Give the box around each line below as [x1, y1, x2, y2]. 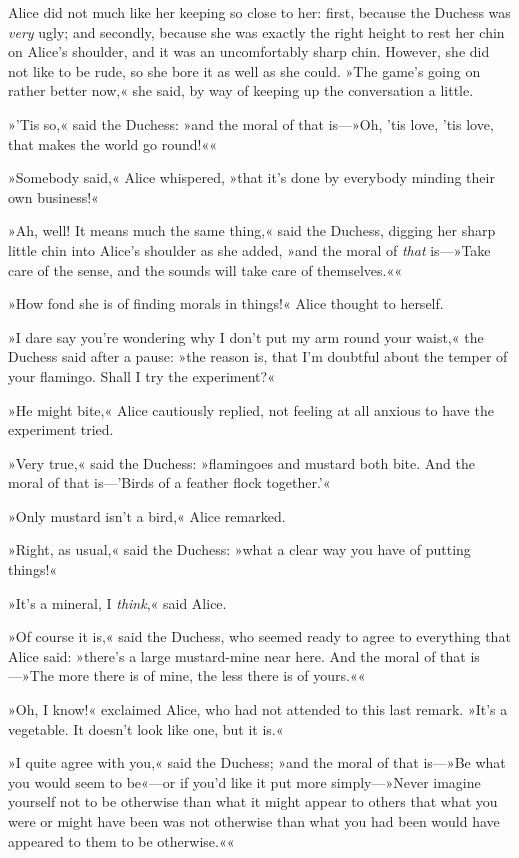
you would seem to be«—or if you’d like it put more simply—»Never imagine [8, 771, 481, 792]
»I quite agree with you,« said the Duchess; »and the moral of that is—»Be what [8, 752, 506, 773]
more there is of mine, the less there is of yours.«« [58, 665, 366, 686]
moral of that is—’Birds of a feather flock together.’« [8, 472, 331, 493]
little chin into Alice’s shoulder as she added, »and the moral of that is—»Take [8, 239, 491, 260]
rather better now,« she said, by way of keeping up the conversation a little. [8, 80, 474, 101]
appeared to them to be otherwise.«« [8, 830, 235, 851]
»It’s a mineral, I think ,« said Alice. [8, 592, 227, 613]
